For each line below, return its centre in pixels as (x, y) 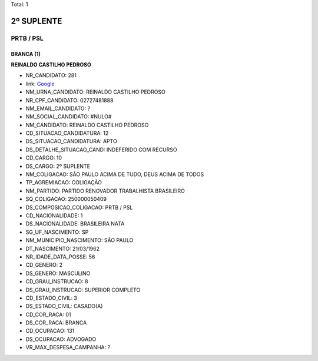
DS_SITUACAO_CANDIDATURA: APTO (71, 141)
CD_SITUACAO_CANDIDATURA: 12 (67, 133)
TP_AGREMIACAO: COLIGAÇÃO (64, 183)
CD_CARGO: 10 (44, 158)
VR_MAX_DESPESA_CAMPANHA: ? (68, 347)
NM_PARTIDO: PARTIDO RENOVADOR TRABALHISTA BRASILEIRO (105, 191)
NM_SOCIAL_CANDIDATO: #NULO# (69, 117)
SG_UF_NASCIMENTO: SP (57, 232)
